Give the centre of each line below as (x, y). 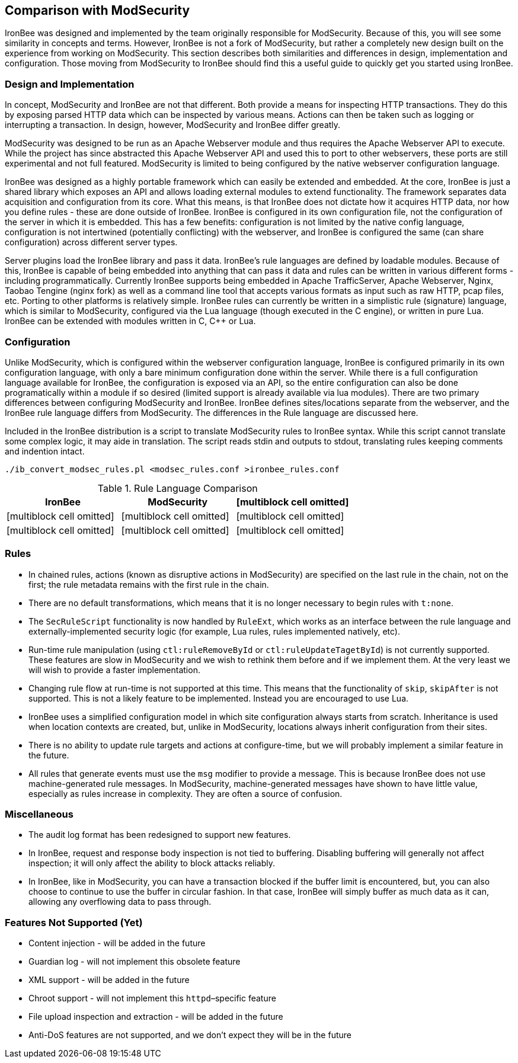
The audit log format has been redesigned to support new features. (160, 835)
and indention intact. (45, 451)
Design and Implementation (70, 84)
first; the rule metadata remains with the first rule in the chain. (149, 584)
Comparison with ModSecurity (97, 10)
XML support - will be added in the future (109, 980)
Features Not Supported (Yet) (74, 922)
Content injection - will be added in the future (117, 943)
